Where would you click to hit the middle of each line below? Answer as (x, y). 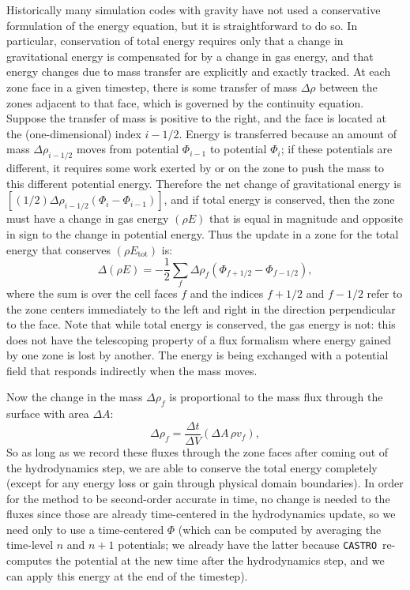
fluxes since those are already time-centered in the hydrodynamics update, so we (201, 514)
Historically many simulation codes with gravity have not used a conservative (194, 9)
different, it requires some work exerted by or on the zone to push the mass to (196, 168)
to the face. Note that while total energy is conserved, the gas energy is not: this (201, 324)
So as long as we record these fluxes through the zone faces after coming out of (197, 451)
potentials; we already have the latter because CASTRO (248, 545)
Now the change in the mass (75, 397)
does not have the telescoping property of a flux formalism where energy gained (199, 339)
